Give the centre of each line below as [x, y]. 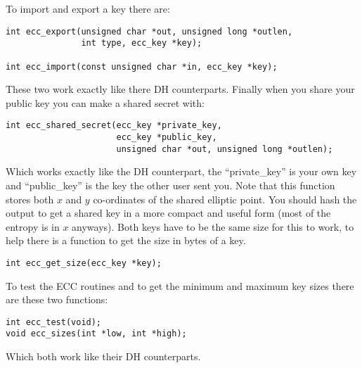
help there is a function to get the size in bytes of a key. [126, 240]
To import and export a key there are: [88, 8]
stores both [30, 199]
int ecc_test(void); [54, 322]
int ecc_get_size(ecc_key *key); [84, 263]
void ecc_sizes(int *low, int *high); [96, 334]
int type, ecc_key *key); [142, 43]
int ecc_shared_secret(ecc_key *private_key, [114, 126]
